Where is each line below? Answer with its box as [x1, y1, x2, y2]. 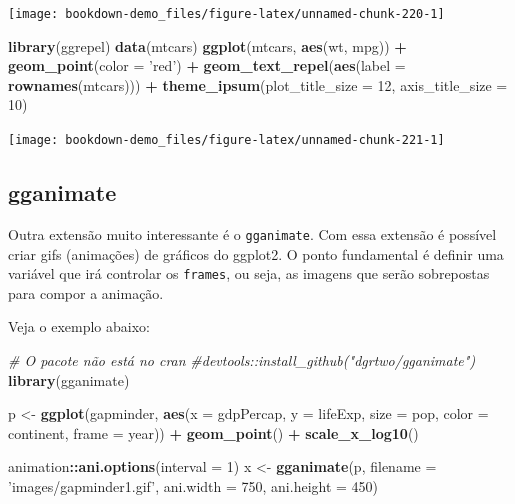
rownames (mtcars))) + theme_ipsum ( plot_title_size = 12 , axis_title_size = [8, 74, 508, 95]
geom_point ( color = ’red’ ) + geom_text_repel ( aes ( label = [8, 55, 406, 76]
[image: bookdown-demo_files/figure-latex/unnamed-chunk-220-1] [8, 7, 445, 21]
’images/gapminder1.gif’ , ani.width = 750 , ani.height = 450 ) [8, 475, 379, 496]
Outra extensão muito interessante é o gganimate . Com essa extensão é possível [8, 223, 497, 244]
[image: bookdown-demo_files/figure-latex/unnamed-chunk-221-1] [8, 133, 445, 148]
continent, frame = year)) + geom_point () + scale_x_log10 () [8, 422, 419, 443]
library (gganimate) [8, 369, 130, 390]
